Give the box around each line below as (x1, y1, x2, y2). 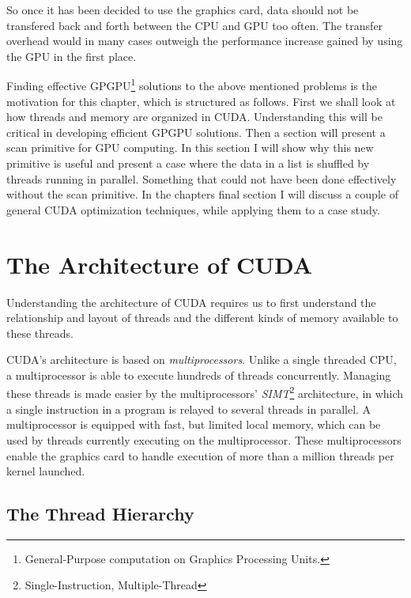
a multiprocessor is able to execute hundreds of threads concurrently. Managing (6, 366, 391, 383)
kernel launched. (6, 463, 85, 479)
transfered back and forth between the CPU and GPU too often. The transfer (6, 17, 383, 33)
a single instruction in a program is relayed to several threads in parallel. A (6, 400, 371, 417)
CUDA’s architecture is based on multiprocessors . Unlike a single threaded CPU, (6, 351, 397, 368)
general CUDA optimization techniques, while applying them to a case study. (6, 201, 380, 218)
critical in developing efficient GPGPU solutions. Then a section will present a (6, 123, 386, 140)
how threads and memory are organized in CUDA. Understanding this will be (6, 108, 383, 125)
